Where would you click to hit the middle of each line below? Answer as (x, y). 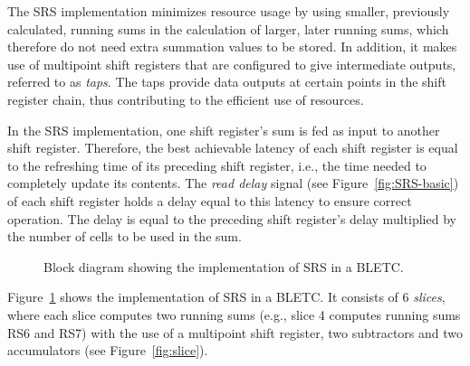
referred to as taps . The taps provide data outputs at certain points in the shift (227, 82)
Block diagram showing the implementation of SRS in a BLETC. (224, 266)
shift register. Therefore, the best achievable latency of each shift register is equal (233, 148)
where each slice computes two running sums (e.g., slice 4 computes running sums (234, 314)
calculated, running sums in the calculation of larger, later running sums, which (228, 28)
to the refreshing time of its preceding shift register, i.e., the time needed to (217, 165)
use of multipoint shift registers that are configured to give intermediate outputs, (232, 64)
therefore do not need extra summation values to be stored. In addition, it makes (232, 47)
